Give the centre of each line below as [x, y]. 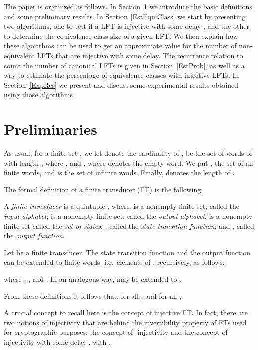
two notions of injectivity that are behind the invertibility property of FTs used [125, 322]
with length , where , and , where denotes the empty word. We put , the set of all [129, 163]
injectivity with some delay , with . [57, 341]
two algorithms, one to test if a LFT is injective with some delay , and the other [127, 26]
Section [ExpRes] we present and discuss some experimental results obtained [121, 85]
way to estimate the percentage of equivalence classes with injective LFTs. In [122, 75]
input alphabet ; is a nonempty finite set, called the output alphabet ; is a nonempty [128, 216]
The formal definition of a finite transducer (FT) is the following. [104, 189]
